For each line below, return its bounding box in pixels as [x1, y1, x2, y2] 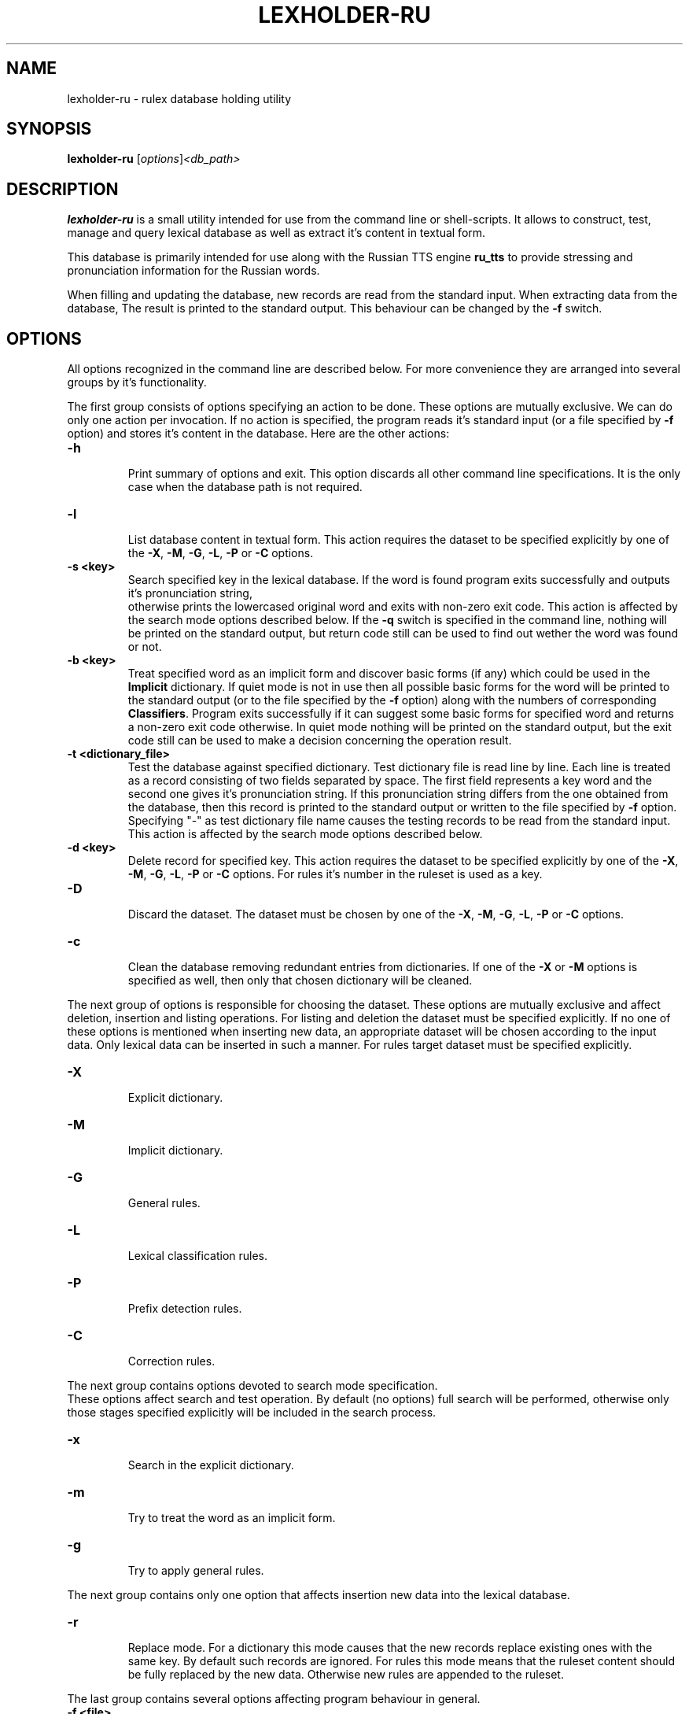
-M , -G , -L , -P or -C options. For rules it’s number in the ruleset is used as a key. [127, 867, 543, 881]
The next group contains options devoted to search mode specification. [67, 1379, 438, 1393]
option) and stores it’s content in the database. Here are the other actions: [67, 427, 450, 441]
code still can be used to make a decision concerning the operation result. [127, 733, 512, 748]
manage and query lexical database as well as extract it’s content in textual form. [67, 226, 486, 240]
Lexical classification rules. [127, 1249, 268, 1263]
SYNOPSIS [6, 119, 92, 139]
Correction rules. [127, 1354, 216, 1369]
